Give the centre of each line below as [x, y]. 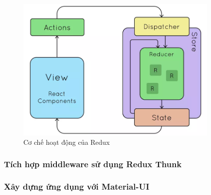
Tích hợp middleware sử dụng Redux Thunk [93, 164]
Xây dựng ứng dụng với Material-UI [77, 186]
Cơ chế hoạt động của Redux [67, 142]
